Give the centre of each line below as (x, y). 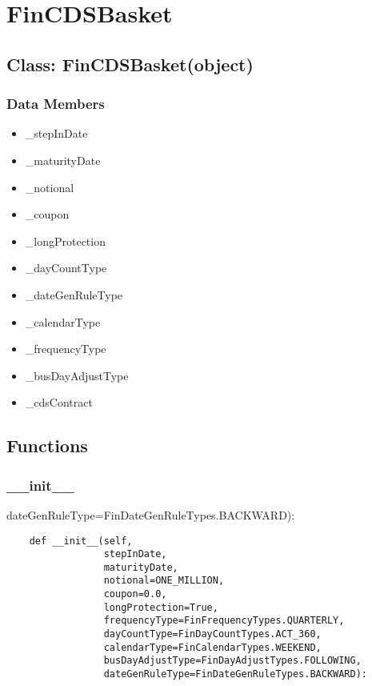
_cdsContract (59, 402)
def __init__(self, (81, 541)
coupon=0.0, (135, 594)
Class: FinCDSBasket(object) (130, 64)
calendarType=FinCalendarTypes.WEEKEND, (212, 647)
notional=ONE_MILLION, (164, 581)
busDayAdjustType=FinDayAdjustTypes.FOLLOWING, (232, 661)
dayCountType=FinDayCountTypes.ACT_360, (212, 634)
